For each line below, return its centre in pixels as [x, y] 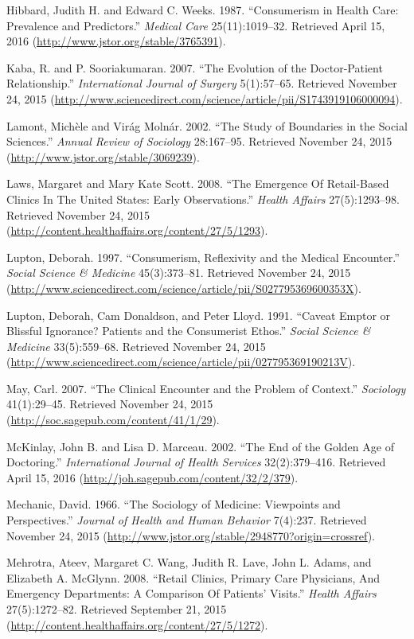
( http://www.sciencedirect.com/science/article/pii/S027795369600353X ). [184, 288]
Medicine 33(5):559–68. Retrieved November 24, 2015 [136, 346]
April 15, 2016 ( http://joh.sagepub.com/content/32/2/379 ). [152, 477]
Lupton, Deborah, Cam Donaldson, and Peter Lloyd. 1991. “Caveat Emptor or [199, 315]
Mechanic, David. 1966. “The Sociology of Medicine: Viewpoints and [174, 504]
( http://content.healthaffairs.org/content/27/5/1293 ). [137, 230]
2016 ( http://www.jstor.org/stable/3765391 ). [116, 41]
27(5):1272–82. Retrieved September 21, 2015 [117, 609]
